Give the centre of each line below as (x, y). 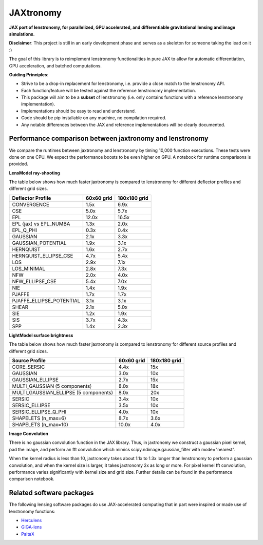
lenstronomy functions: (32, 511)
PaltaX (28, 534)
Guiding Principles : (29, 74)
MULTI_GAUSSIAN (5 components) (52, 386)
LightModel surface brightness (41, 335)
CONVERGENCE (31, 204)
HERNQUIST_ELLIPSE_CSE (42, 255)
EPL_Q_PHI (25, 230)
